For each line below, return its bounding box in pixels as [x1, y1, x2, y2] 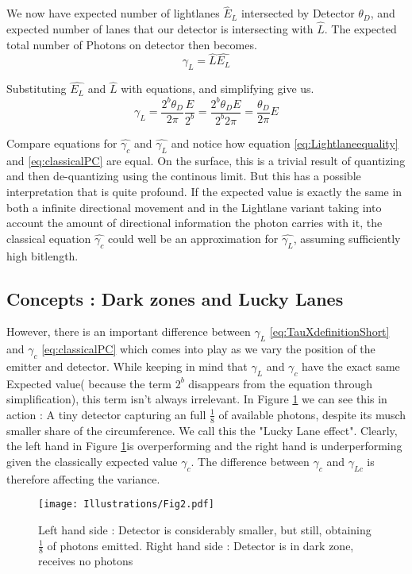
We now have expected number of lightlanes [6, 5, 220, 21]
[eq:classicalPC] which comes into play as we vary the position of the [41, 341, 375, 357]
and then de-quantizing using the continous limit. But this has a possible [6, 168, 361, 184]
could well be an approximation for [107, 229, 279, 246]
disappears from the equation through [188, 375, 372, 391]
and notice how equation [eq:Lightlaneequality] [171, 134, 399, 151]
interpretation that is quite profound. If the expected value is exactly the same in [6, 183, 402, 199]
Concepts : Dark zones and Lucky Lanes [6, 286, 344, 310]
